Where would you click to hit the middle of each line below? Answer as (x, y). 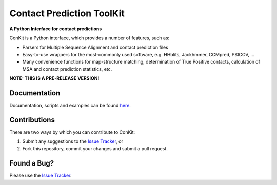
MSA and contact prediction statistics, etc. (67, 69)
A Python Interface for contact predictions (56, 29)
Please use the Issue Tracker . (41, 176)
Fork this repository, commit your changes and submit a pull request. (95, 149)
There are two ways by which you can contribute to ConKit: (72, 132)
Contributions (32, 120)
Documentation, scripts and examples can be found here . (70, 105)
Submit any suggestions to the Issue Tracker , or (73, 141)
